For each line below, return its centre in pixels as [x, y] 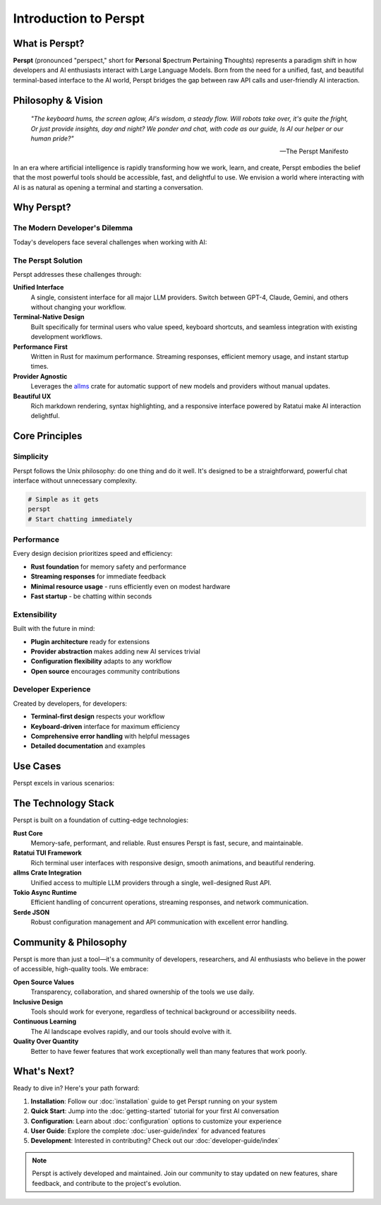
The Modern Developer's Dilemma [73, 228]
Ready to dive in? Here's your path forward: [77, 1088]
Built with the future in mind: [54, 629]
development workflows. [67, 337]
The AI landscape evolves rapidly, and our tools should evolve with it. [131, 1031]
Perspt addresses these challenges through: [77, 274]
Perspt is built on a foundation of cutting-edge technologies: [101, 820]
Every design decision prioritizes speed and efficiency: [93, 554]
